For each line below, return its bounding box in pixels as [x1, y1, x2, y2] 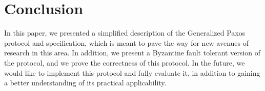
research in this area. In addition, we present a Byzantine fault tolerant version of [4, 47, 261, 58]
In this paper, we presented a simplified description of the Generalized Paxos [4, 27, 246, 38]
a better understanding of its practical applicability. [4, 77, 167, 88]
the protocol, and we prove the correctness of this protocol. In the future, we [4, 57, 245, 68]
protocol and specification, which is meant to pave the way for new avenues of [4, 37, 249, 48]
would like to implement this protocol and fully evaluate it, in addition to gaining [4, 67, 260, 78]
